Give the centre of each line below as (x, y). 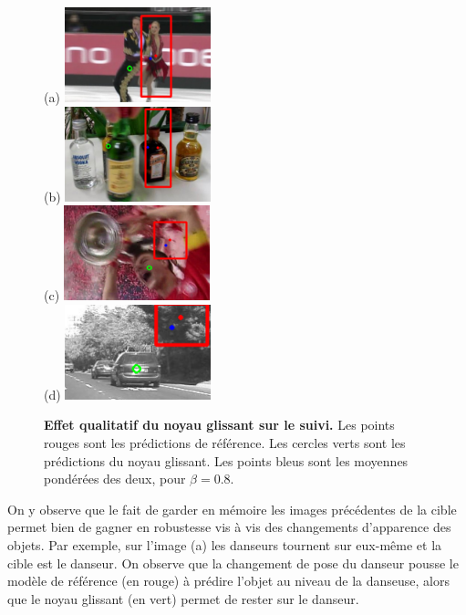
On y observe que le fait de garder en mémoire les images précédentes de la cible (232, 509)
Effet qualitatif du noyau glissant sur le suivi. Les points (219, 425)
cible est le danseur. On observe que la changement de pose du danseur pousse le (233, 563)
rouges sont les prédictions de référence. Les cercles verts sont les (225, 442)
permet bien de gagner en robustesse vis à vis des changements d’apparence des (229, 527)
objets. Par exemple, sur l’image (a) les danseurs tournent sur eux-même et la (225, 544)
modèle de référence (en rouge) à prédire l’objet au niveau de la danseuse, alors (228, 581)
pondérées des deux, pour (115, 479)
